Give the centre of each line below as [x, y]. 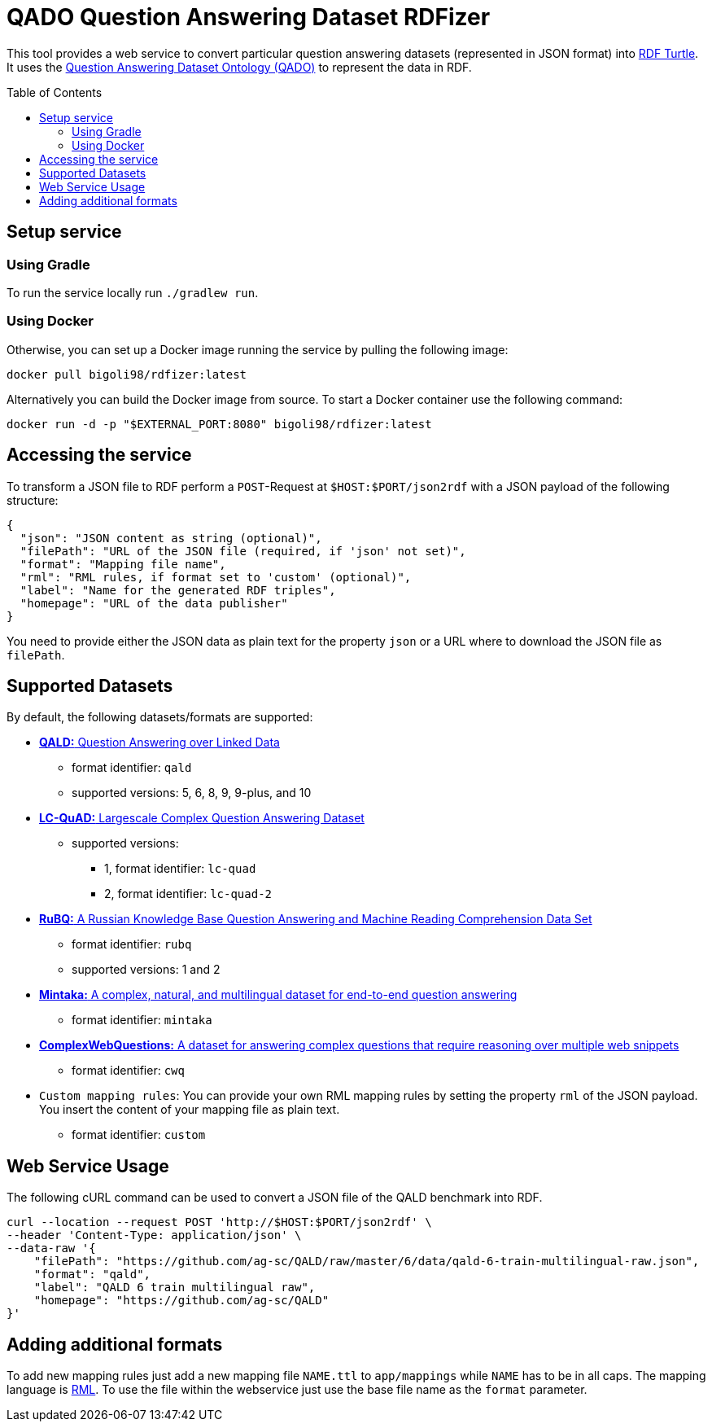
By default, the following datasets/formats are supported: [160, 717]
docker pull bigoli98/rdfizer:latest [127, 374]
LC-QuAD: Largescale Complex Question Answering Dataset [202, 818]
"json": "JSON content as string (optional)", [171, 538]
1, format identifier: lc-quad [180, 869]
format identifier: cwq [128, 1071]
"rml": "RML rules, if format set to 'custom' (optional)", [216, 577]
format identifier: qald [132, 768]
